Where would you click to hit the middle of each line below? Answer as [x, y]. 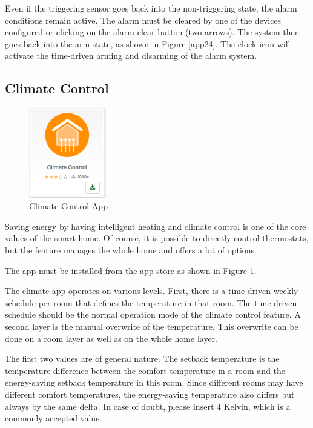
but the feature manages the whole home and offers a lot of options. [131, 249]
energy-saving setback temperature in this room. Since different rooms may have [154, 382]
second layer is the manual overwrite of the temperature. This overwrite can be [152, 326]
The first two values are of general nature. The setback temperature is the [142, 359]
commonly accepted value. [54, 418]
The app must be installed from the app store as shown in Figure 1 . [131, 270]
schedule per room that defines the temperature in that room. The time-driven [151, 302]
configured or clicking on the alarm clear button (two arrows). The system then [152, 32]
